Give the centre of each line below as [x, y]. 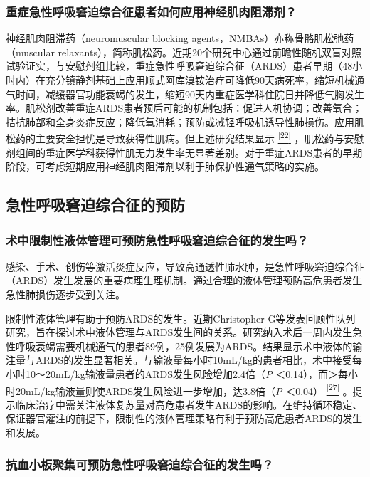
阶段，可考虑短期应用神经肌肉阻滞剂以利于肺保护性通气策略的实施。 [165, 166]
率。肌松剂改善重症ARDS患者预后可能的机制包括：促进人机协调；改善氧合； [184, 108]
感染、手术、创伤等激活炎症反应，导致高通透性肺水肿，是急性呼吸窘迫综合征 [185, 266]
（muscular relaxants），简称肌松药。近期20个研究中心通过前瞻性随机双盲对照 [184, 52]
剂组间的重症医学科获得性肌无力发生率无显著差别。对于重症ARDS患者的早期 [184, 152]
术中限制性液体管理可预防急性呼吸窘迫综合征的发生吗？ [157, 240]
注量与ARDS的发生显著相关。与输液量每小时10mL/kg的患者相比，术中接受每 [184, 360]
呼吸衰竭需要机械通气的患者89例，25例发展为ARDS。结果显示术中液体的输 [189, 346]
